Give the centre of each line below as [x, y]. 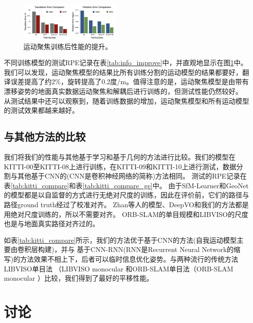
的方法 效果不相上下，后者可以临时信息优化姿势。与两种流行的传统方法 [126, 259]
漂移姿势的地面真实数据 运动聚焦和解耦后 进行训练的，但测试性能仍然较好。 [123, 91]
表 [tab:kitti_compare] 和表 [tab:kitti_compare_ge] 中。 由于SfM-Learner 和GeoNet [126, 185]
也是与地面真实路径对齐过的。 [52, 224]
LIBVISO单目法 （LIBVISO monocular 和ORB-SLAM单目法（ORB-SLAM [119, 268]
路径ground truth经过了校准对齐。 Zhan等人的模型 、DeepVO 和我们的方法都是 [126, 204]
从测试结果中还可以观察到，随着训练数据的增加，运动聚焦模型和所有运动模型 [126, 100]
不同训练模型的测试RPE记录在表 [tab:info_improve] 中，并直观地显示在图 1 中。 [126, 63]
